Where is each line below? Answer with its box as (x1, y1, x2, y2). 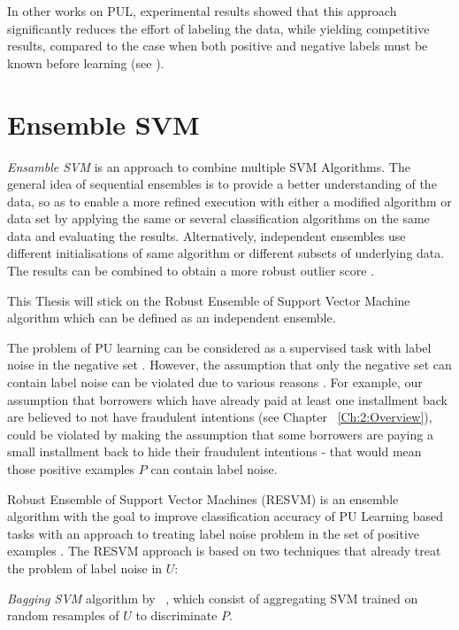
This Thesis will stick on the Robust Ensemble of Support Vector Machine (7, 291, 410, 309)
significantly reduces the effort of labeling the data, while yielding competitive (7, 19, 430, 37)
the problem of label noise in (7, 558, 163, 577)
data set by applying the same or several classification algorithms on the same (7, 209, 430, 228)
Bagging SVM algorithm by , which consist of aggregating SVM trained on (7, 588, 418, 607)
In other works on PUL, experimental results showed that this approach (7, 2, 397, 19)
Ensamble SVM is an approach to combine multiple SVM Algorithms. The (7, 157, 410, 175)
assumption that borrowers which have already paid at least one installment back (7, 390, 448, 408)
